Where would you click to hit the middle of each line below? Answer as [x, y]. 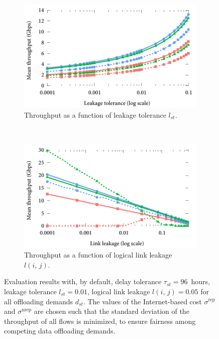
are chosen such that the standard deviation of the [112, 311]
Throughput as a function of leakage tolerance [95, 114]
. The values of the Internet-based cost [142, 301]
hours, [200, 281]
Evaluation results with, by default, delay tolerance [83, 281]
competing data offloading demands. [60, 331]
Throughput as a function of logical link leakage [98, 255]
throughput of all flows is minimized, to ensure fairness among [100, 321]
